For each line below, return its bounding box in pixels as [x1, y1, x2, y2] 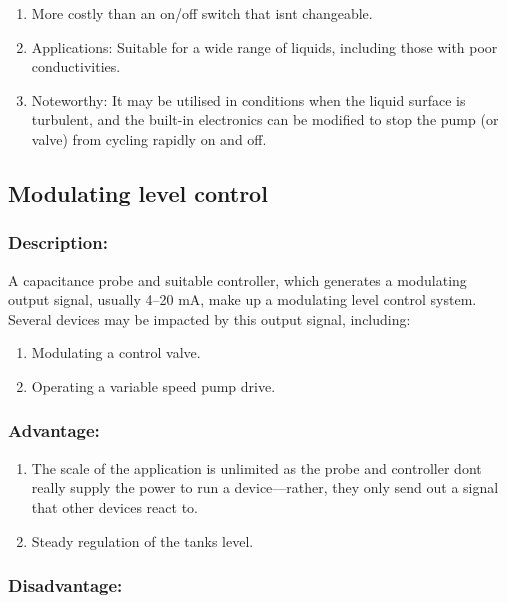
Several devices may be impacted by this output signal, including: [8, 308, 411, 329]
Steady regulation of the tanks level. [31, 530, 254, 551]
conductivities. [31, 56, 121, 77]
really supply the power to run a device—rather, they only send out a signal [31, 477, 499, 498]
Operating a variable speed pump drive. [31, 375, 276, 396]
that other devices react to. [31, 496, 198, 517]
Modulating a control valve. [31, 342, 201, 363]
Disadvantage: [8, 573, 123, 598]
